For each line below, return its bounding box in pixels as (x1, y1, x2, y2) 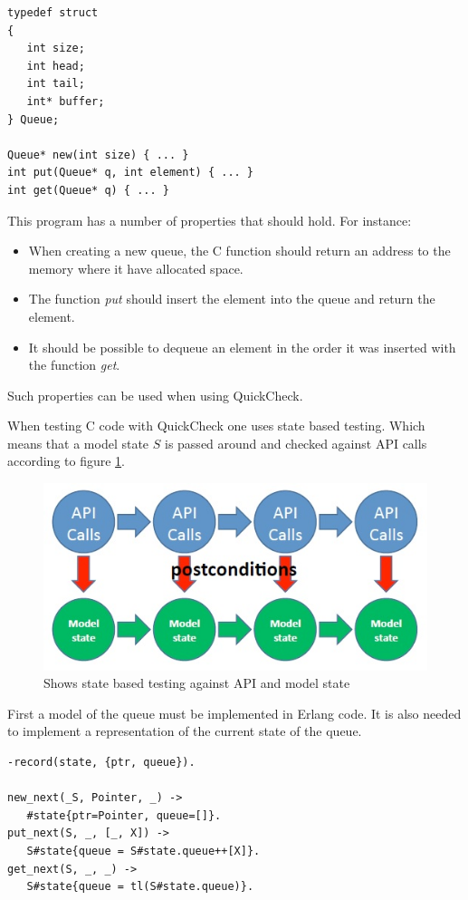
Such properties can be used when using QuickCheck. (7, 385, 303, 404)
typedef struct (7, 6, 99, 19)
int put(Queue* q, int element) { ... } (7, 166, 254, 179)
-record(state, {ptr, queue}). (7, 756, 196, 769)
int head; (26, 59, 85, 73)
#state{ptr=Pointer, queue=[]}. (26, 808, 222, 822)
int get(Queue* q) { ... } (7, 183, 169, 197)
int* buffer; (26, 94, 105, 108)
